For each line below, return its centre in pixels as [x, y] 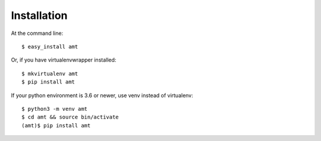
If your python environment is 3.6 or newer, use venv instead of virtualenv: [102, 95]
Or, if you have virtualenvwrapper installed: [64, 60]
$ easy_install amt [50, 47]
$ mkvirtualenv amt [50, 73]
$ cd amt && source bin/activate [70, 117]
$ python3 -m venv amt [55, 109]
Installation [39, 15]
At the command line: [37, 33]
